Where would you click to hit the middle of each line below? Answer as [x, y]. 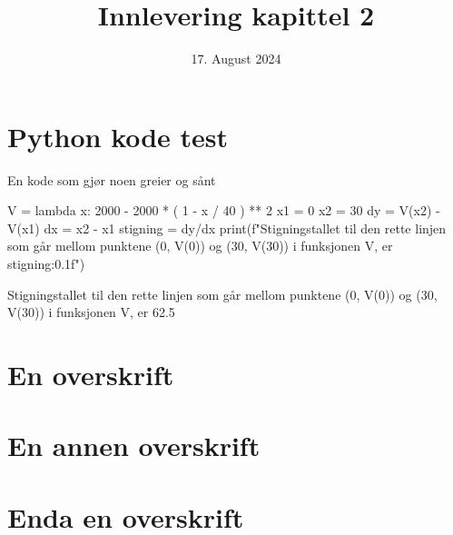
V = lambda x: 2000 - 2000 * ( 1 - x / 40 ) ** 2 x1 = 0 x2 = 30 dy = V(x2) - [224, 210]
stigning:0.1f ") [46, 264]
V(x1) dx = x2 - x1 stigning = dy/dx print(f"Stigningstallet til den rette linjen [227, 228]
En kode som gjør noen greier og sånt [112, 179]
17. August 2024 [236, 59]
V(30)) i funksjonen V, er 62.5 [91, 312]
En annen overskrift [134, 446]
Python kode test [118, 136]
